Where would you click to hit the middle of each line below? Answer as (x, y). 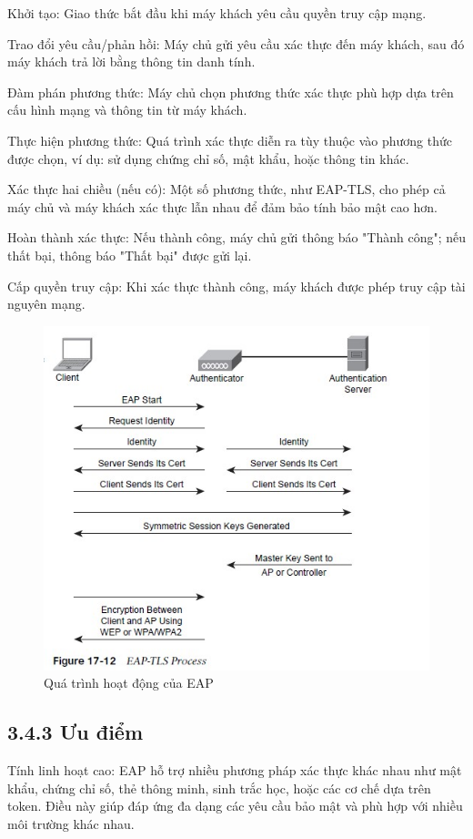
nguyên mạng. (46, 304)
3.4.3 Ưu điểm (75, 732)
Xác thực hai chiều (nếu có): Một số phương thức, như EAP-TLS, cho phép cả (226, 189)
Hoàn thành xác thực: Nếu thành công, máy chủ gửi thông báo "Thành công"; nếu (237, 237)
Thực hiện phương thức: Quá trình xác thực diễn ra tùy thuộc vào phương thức (230, 140)
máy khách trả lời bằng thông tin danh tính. (131, 61)
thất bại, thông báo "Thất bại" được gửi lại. (130, 255)
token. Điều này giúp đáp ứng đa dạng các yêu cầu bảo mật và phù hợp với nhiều (235, 806)
